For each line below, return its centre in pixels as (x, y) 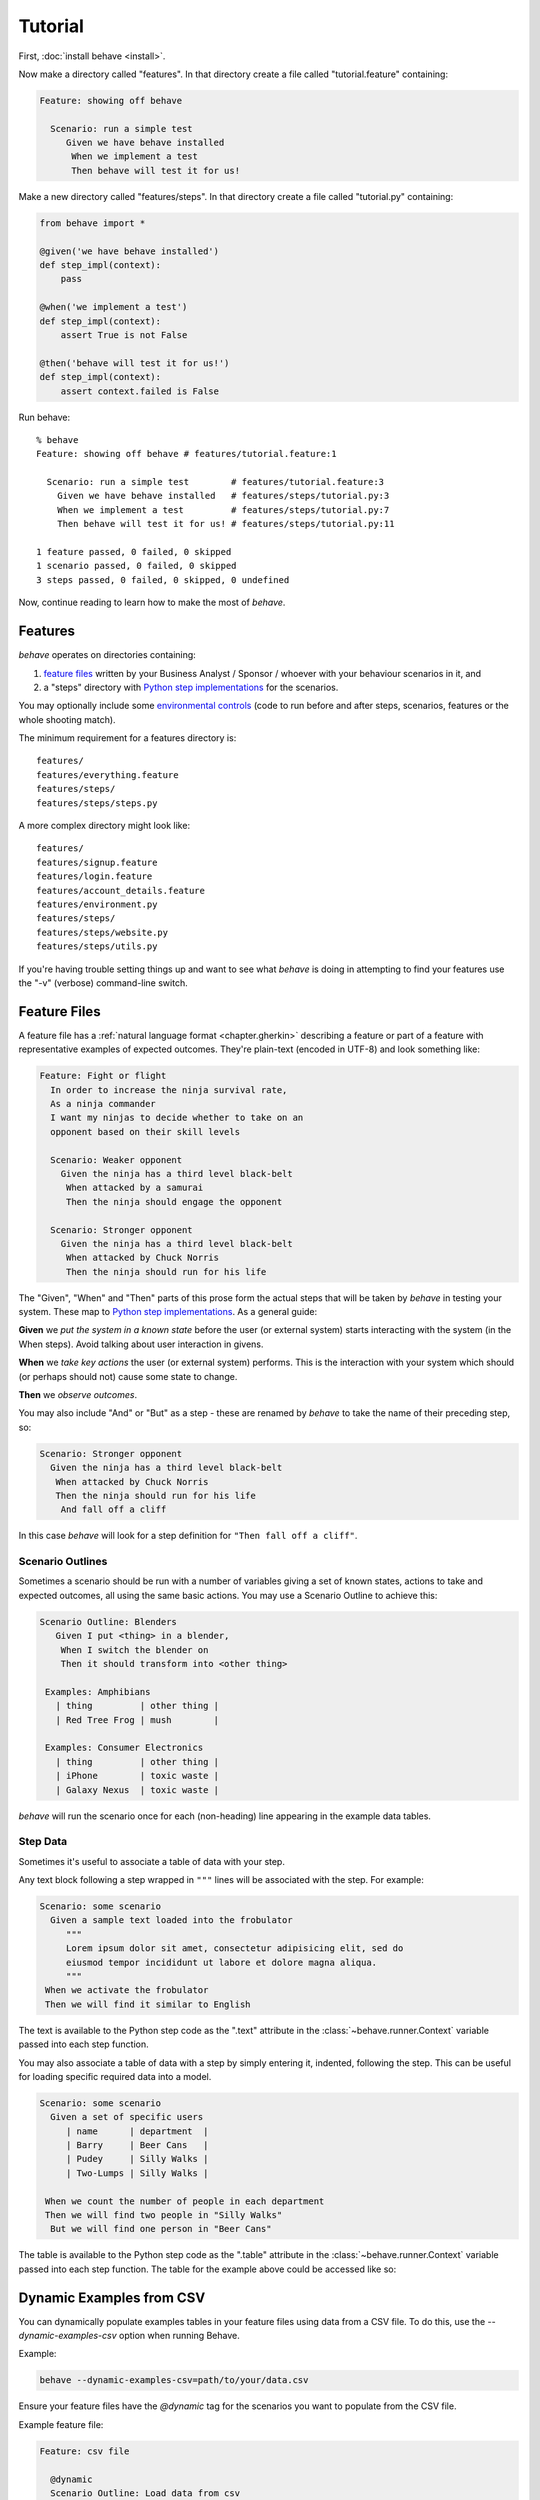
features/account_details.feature (120, 890)
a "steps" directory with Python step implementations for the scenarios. (191, 687)
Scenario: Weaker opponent (116, 1159)
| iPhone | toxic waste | (137, 1776)
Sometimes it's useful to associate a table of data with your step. (151, 1861)
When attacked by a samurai (134, 1188)
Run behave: (44, 417)
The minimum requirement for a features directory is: (127, 738)
